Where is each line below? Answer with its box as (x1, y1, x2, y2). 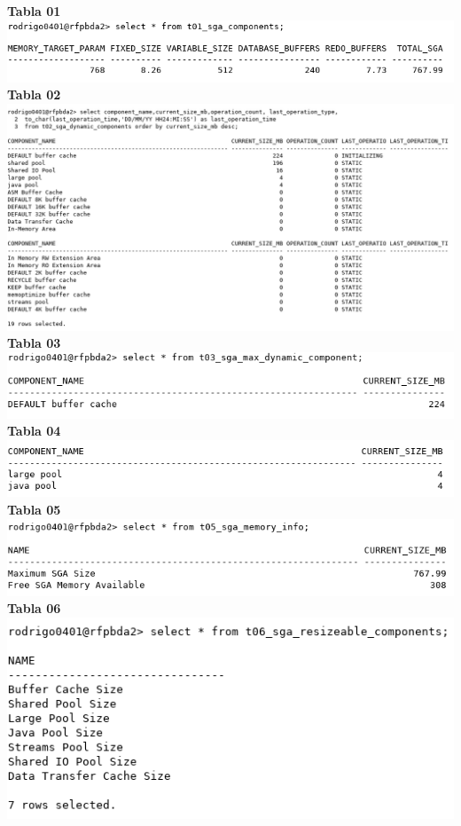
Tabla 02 (7, 85, 61, 104)
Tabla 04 (7, 421, 61, 440)
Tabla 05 (7, 500, 61, 518)
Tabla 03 (7, 334, 61, 352)
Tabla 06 (7, 599, 61, 618)
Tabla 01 (7, 2, 61, 20)
